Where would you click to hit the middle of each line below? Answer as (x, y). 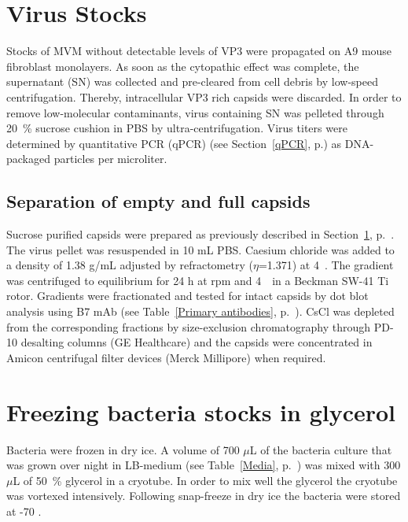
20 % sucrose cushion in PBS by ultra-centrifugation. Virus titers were (177, 128)
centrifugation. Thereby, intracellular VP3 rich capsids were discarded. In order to (204, 96)
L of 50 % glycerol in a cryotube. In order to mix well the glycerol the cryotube (205, 480)
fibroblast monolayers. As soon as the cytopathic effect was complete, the (183, 66)
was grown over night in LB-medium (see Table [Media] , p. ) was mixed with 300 (204, 465)
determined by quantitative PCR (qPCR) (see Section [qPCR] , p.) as (174, 143)
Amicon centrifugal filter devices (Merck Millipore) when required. (166, 357)
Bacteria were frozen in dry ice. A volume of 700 (123, 449)
